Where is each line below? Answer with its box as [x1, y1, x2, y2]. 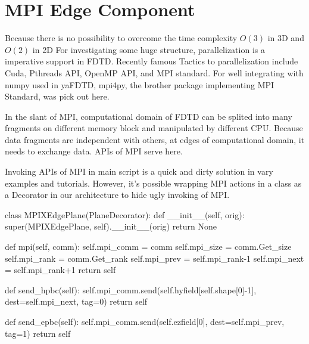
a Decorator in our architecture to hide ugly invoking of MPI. [5, 188, 230, 201]
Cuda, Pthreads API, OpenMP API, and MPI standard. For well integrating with [5, 66, 304, 79]
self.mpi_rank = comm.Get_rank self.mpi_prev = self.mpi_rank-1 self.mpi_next [5, 252, 304, 264]
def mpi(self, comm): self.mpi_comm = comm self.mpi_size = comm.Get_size [5, 240, 292, 253]
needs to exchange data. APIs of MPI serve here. [5, 145, 183, 157]
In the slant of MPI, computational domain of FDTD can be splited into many [5, 110, 292, 122]
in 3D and [267, 32, 304, 44]
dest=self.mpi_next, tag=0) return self [5, 295, 148, 308]
